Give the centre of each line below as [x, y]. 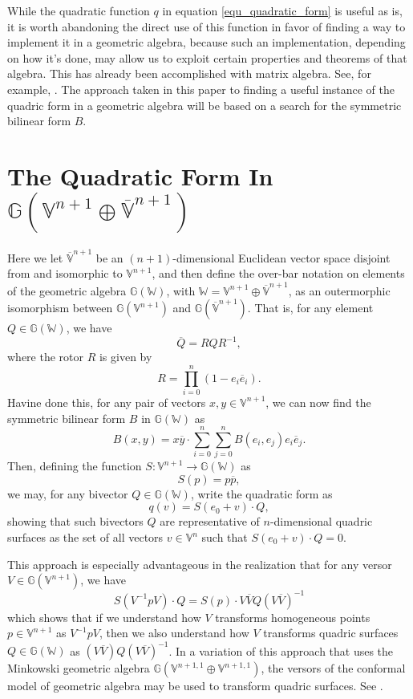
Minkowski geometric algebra [79, 668]
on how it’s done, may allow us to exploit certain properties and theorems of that [207, 57]
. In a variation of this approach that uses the [281, 650]
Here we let [35, 257]
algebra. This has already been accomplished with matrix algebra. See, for [189, 73]
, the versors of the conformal [333, 668]
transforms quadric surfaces [331, 633]
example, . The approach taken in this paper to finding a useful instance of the [201, 89]
